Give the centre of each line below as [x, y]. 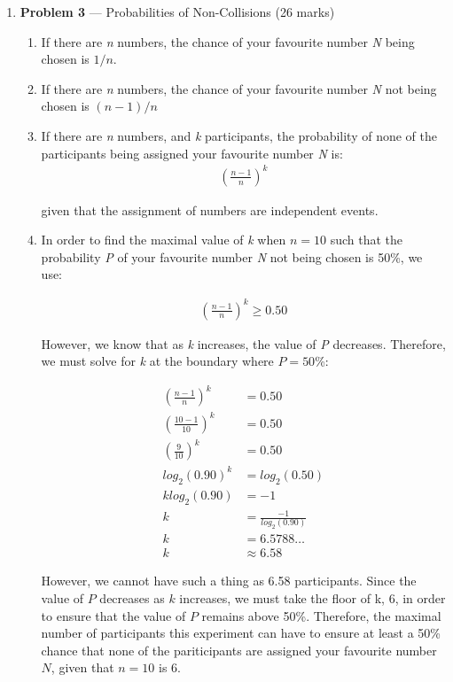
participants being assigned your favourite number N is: [192, 153]
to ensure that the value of [113, 615]
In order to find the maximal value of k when [164, 240]
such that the [366, 240]
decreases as [132, 597]
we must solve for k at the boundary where [157, 361]
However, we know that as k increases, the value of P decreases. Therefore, [243, 343]
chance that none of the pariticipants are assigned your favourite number [239, 650]
